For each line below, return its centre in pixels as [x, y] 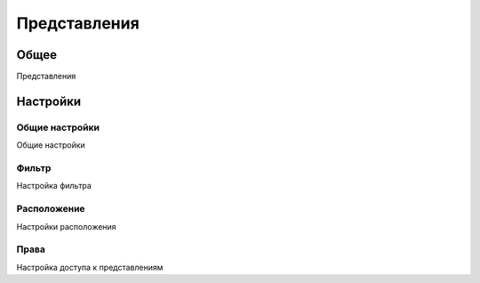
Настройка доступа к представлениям [90, 267]
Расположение [51, 209]
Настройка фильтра [54, 186]
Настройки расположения [66, 226]
